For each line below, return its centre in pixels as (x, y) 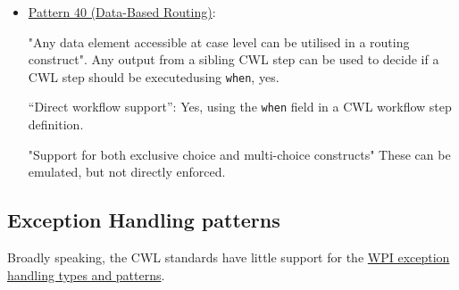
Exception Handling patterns (144, 220)
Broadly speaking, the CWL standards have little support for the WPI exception (229, 257)
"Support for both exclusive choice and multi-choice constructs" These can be (239, 154)
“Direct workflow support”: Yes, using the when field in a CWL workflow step (240, 107)
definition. (56, 124)
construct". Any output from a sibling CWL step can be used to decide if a (234, 59)
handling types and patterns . (86, 274)
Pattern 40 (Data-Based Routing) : (122, 12)
